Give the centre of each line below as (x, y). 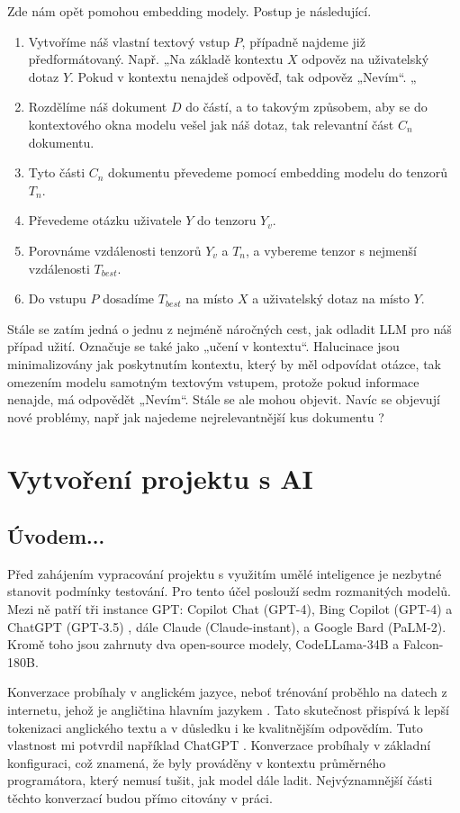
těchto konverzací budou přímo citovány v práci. (140, 797)
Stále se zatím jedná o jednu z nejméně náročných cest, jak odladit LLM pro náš (230, 328)
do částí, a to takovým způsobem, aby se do (307, 107)
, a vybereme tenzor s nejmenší (332, 250)
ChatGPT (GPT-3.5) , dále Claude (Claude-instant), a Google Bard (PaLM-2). (227, 626)
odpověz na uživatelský (365, 59)
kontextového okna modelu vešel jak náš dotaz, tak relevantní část (211, 124)
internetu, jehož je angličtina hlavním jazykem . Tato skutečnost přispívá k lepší (228, 710)
